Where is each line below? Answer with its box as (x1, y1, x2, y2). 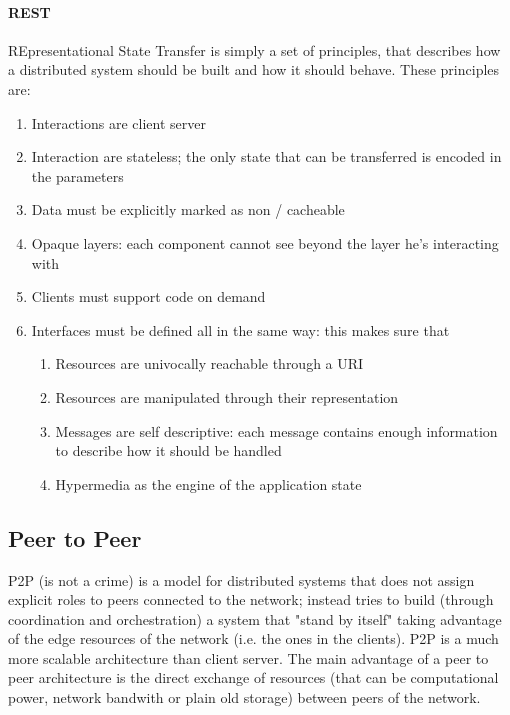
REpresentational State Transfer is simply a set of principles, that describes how (8, 39, 501, 60)
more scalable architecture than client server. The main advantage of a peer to (8, 647, 489, 668)
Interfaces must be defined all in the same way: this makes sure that (31, 319, 450, 340)
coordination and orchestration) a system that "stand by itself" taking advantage (8, 608, 502, 629)
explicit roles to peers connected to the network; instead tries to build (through (8, 589, 494, 610)
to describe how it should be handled (55, 440, 282, 461)
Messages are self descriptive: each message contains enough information (55, 420, 498, 441)
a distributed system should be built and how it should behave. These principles (8, 59, 500, 80)
